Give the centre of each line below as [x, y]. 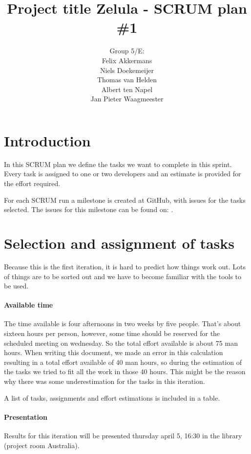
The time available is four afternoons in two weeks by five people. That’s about [123, 323]
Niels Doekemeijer [127, 70]
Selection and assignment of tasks [119, 243]
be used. [16, 286]
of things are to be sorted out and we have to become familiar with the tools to [123, 276]
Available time [29, 305]
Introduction [47, 140]
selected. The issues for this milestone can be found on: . [89, 209]
